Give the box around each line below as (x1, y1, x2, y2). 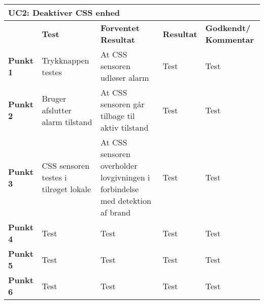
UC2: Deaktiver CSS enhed (8, 7, 120, 18)
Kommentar (205, 34, 254, 45)
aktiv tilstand (100, 121, 149, 133)
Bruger (42, 92, 67, 104)
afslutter (42, 104, 72, 116)
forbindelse (100, 183, 139, 195)
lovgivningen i (100, 171, 150, 183)
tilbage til (100, 110, 135, 121)
